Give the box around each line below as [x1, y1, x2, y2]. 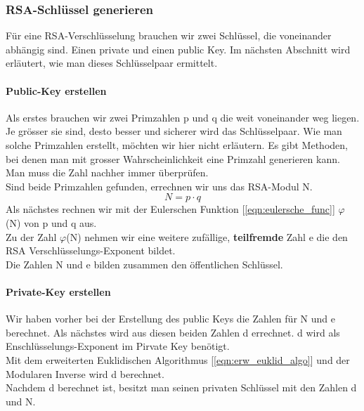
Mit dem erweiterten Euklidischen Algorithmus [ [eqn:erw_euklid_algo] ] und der [6, 352, 350, 367]
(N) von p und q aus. [6, 215, 97, 230]
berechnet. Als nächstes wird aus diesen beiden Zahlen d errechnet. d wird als [6, 325, 340, 339]
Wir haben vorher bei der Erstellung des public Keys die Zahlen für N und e [6, 311, 335, 326]
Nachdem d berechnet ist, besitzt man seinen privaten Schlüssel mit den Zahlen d [6, 380, 357, 395]
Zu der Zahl [6, 229, 57, 244]
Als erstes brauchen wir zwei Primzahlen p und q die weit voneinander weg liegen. [6, 110, 360, 124]
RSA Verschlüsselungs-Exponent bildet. [6, 243, 176, 258]
